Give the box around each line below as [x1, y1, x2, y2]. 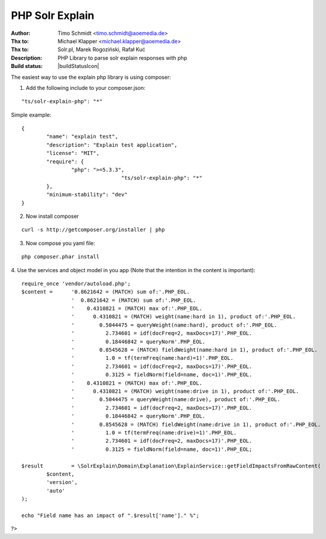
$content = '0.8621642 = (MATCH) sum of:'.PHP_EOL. [21, 289, 191, 295]
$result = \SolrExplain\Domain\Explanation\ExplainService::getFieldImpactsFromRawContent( [21, 462, 321, 469]
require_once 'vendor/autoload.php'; [21, 280, 131, 287]
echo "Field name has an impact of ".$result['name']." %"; [21, 512, 199, 519]
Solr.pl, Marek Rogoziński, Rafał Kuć [57, 46, 146, 53]
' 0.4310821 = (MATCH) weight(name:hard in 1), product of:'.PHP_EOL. [71, 314, 296, 320]
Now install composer [25, 212, 79, 220]
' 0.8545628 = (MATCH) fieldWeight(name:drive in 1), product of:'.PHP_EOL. [71, 421, 321, 428]
